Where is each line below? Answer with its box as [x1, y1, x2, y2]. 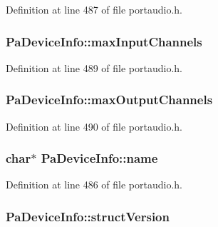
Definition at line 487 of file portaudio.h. [6, 2, 183, 16]
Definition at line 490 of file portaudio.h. [6, 118, 183, 133]
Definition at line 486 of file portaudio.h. [6, 177, 183, 192]
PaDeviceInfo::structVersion [6, 207, 170, 225]
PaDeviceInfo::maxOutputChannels [6, 91, 213, 109]
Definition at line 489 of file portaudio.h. [6, 60, 183, 75]
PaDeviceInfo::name [41, 149, 158, 167]
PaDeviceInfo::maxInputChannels [6, 32, 202, 50]
